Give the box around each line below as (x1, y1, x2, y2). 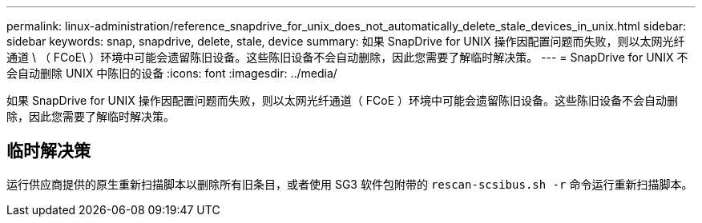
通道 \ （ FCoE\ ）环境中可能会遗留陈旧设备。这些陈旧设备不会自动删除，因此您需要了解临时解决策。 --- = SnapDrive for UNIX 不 (6, 50, 688, 64)
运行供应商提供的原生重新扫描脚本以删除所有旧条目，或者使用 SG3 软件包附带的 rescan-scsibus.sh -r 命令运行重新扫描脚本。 (6, 177, 693, 191)
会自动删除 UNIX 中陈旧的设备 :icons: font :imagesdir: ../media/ (6, 66, 337, 80)
